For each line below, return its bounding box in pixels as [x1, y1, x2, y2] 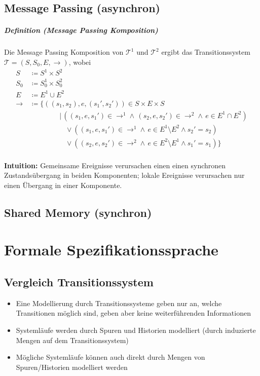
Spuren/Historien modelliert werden [16, 361, 128, 372]
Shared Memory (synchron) [4, 204, 152, 220]
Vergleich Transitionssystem [4, 274, 154, 290]
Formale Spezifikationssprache [4, 239, 218, 260]
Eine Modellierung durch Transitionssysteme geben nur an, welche [16, 297, 222, 308]
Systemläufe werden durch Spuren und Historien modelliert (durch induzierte [16, 325, 256, 335]
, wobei [68, 56, 91, 67]
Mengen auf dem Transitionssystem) [16, 334, 129, 345]
